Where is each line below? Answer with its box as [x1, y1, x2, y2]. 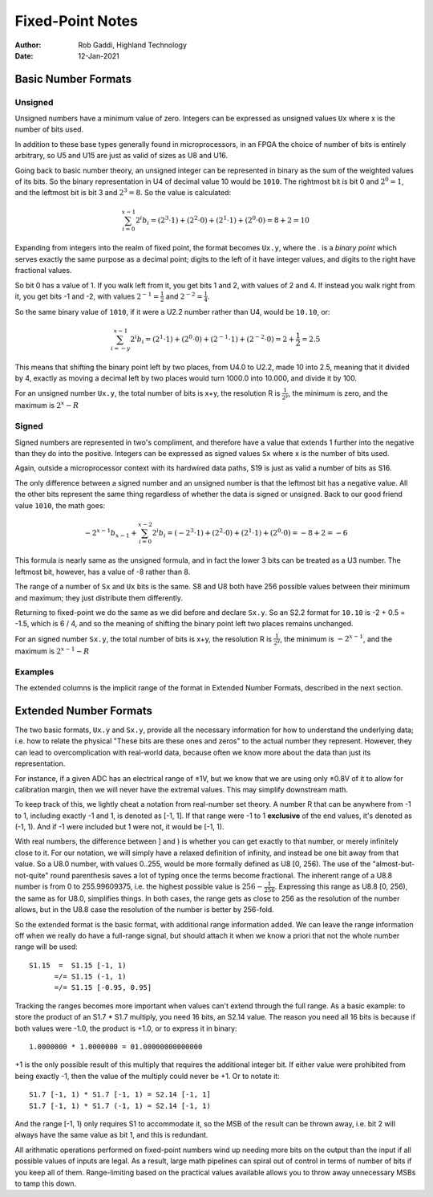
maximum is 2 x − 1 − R [14, 645, 90, 656]
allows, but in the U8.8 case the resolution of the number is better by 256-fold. [14, 905, 274, 914]
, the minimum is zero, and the [288, 388, 388, 397]
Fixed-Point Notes [14, 12, 138, 30]
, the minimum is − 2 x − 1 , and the [279, 633, 393, 644]
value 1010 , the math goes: [14, 500, 106, 510]
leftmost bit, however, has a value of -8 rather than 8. [14, 567, 191, 576]
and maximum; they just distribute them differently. [14, 592, 184, 602]
